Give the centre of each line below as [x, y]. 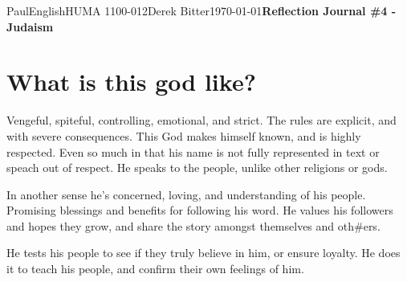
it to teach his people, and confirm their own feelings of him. [155, 269]
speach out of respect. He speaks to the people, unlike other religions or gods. [197, 168]
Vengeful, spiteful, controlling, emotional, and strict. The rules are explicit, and [201, 120]
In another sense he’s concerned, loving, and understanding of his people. [186, 194]
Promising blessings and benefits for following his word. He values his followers [200, 210]
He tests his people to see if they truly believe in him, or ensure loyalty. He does [203, 253]
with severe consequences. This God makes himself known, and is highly [184, 135]
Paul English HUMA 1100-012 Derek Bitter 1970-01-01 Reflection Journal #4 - [201, 10]
